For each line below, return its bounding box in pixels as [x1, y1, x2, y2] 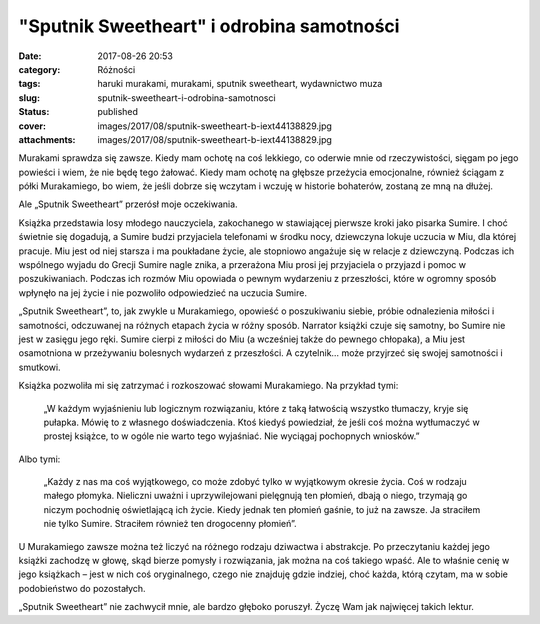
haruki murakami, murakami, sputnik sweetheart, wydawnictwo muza [97, 78, 383, 90]
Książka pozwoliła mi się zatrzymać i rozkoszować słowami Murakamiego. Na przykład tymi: [18, 380, 399, 392]
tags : [18, 78, 41, 90]
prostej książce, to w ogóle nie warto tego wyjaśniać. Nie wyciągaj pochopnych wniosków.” [43, 430, 420, 442]
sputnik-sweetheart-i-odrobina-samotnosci [97, 91, 276, 104]
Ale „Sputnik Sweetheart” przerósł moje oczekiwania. [18, 198, 239, 210]
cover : [18, 120, 47, 132]
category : [18, 63, 61, 75]
